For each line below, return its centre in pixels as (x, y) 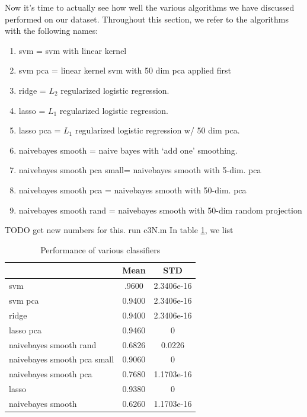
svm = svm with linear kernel (73, 50)
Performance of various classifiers (100, 249)
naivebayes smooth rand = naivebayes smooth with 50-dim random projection (160, 210)
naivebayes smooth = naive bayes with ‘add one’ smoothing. (128, 150)
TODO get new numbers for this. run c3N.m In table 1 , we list (119, 230)
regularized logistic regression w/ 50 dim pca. (157, 130)
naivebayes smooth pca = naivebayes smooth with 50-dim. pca (132, 190)
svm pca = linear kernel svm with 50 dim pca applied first (125, 70)
